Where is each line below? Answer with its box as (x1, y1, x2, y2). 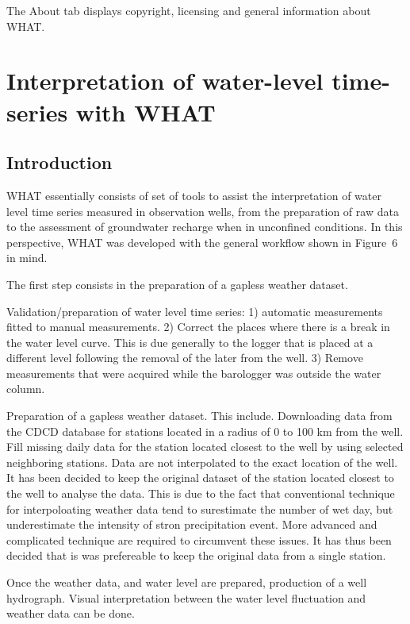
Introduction (6, 150, 113, 175)
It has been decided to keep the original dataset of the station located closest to (6, 469, 394, 486)
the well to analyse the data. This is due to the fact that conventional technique (6, 485, 395, 502)
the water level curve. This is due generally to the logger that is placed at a (6, 333, 374, 350)
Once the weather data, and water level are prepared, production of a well (6, 574, 367, 591)
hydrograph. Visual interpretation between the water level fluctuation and (6, 589, 366, 606)
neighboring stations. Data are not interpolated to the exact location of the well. (6, 453, 398, 470)
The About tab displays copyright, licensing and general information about (6, 2, 371, 18)
